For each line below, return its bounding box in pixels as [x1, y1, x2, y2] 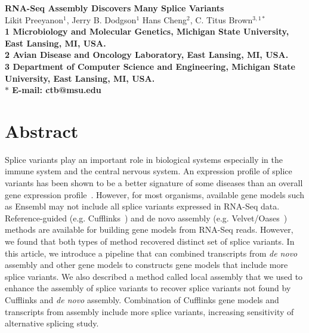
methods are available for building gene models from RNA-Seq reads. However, [5, 223, 293, 236]
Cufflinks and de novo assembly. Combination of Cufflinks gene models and [5, 294, 279, 306]
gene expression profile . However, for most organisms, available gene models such [5, 188, 304, 201]
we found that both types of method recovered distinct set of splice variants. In [5, 235, 295, 248]
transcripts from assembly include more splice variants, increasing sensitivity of [5, 305, 294, 317]
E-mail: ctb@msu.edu [12, 84, 101, 96]
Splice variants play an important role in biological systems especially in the [5, 153, 283, 165]
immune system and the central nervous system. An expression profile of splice [5, 165, 292, 177]
